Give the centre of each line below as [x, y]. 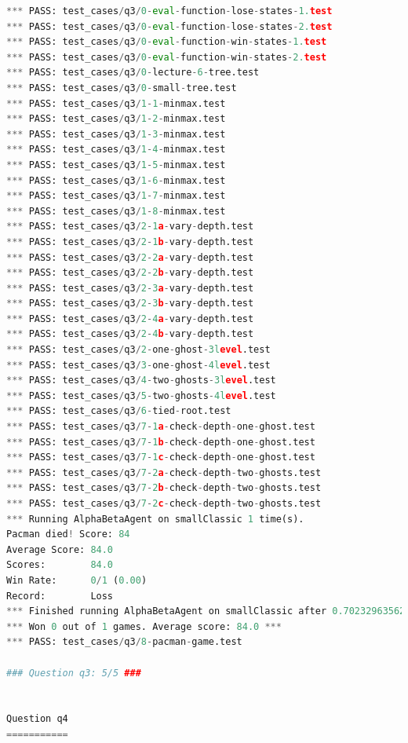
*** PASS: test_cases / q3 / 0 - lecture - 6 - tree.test [133, 73]
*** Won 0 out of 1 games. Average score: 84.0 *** [144, 626]
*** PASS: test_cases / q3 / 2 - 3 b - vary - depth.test [130, 304]
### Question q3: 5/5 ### [74, 673]
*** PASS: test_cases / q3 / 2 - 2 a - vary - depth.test [130, 257]
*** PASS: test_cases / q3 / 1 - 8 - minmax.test [116, 211]
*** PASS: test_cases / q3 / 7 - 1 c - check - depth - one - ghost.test [161, 458]
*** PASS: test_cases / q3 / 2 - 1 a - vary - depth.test [130, 227]
